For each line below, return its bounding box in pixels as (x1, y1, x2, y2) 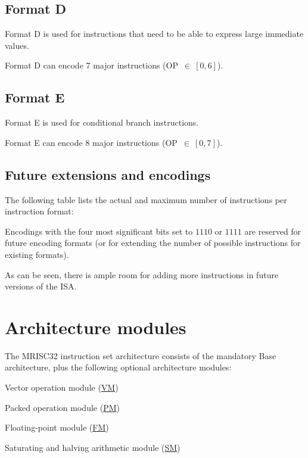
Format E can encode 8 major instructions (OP (5, 136, 178, 148)
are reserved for (244, 225, 301, 237)
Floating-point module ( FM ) (5, 421, 109, 434)
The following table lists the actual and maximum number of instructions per (5, 193, 287, 205)
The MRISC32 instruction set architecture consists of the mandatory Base (5, 349, 276, 362)
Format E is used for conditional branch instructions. (5, 116, 199, 129)
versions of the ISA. (5, 280, 77, 292)
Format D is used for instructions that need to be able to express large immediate (5, 27, 304, 40)
